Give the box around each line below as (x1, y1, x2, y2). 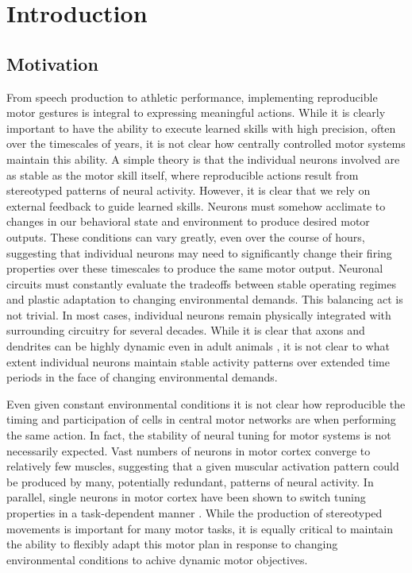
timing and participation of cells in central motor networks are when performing (6, 411, 396, 428)
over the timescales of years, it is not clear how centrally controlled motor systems (6, 135, 406, 152)
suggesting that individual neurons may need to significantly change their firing (6, 244, 392, 261)
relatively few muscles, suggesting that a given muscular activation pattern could (6, 458, 399, 474)
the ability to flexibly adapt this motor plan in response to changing (6, 536, 338, 552)
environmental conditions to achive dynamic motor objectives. (6, 551, 308, 567)
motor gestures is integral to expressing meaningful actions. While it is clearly (6, 104, 386, 121)
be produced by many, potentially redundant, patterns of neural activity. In (6, 473, 374, 490)
